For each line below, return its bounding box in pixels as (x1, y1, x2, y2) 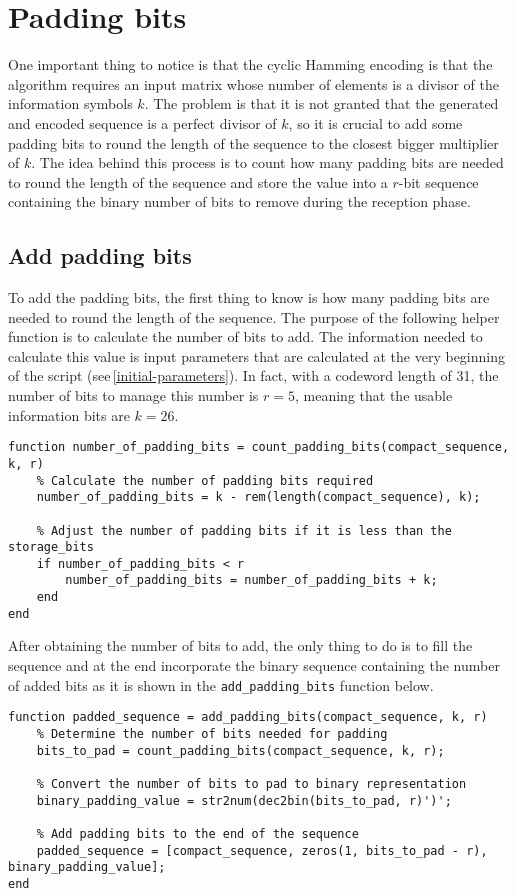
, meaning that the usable (295, 385, 453, 406)
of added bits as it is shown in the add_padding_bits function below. (8, 674, 434, 695)
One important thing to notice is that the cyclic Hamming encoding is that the (8, 54, 493, 75)
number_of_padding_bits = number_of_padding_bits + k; (65, 573, 438, 588)
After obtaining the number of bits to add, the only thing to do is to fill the (8, 635, 473, 656)
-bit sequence (398, 171, 479, 192)
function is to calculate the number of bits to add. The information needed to (8, 326, 483, 347)
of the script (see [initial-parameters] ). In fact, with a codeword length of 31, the (8, 365, 499, 386)
